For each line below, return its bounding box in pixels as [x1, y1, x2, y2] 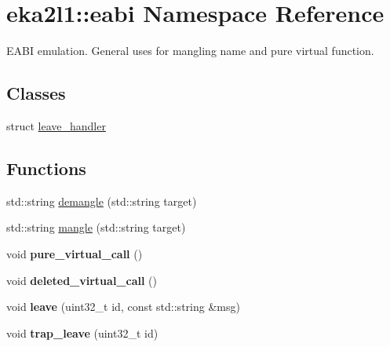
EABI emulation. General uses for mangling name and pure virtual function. [6, 42, 374, 59]
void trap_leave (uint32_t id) [6, 324, 159, 341]
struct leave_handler [6, 117, 106, 133]
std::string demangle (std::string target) [6, 192, 197, 209]
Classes [6, 81, 66, 105]
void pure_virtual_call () [6, 245, 143, 261]
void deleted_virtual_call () [6, 272, 157, 288]
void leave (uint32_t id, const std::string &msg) [6, 298, 240, 315]
